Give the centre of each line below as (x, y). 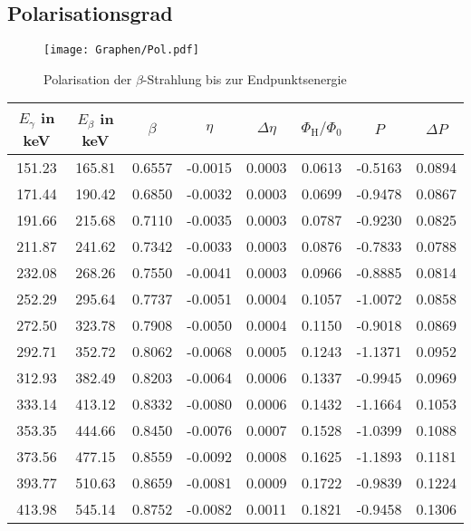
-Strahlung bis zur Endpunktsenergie (245, 78)
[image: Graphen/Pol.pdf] (121, 50)
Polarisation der (88, 78)
